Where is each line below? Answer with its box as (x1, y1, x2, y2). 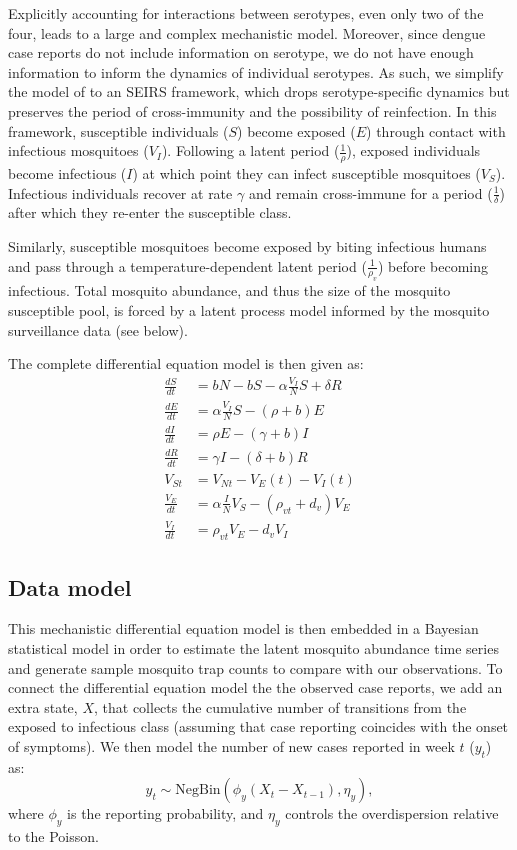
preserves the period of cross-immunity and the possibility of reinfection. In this (8, 100, 497, 121)
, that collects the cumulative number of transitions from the (93, 696, 467, 717)
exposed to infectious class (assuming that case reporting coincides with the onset (8, 716, 509, 737)
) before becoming (377, 255, 489, 276)
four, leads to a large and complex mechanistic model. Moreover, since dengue (8, 22, 486, 43)
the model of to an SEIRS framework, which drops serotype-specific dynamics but (8, 81, 510, 102)
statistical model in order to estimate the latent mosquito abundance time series (8, 638, 499, 659)
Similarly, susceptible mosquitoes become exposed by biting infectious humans (8, 236, 487, 256)
